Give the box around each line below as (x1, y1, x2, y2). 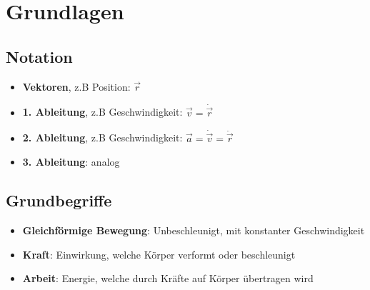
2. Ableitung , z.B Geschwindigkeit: (22, 130, 183, 145)
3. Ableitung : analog (22, 154, 120, 169)
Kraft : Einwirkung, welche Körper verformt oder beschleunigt (22, 246, 296, 261)
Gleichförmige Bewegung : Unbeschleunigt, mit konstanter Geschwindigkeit (22, 223, 365, 238)
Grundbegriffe (6, 189, 112, 211)
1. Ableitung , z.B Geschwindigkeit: (22, 104, 183, 119)
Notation (6, 45, 73, 67)
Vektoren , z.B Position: (22, 79, 131, 94)
